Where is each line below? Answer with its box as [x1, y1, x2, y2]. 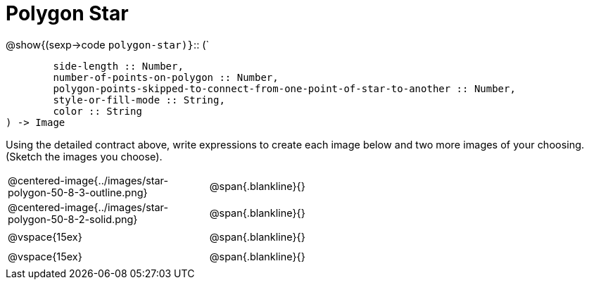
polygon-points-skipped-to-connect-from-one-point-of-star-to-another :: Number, [53, 83, 516, 95]
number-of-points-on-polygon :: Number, [53, 72, 279, 84]
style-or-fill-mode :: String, [53, 94, 225, 106]
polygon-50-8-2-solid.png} [8, 213, 138, 225]
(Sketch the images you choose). [6, 150, 163, 163]
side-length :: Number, [53, 61, 184, 72]
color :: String [53, 106, 142, 118]
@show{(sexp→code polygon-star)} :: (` [6, 38, 210, 51]
